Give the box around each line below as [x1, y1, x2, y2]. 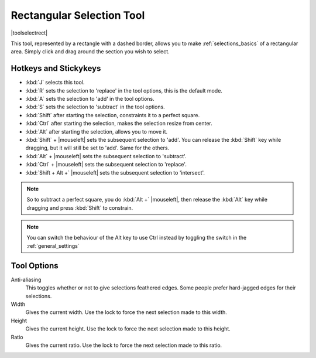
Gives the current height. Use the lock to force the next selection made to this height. [25, 325, 231, 332]
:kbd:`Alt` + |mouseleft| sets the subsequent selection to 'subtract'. [25, 152, 187, 159]
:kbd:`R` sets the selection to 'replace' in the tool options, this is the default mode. [25, 87, 222, 94]
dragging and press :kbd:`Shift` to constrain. [26, 204, 133, 211]
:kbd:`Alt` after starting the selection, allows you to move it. [25, 128, 168, 135]
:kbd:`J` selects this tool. [25, 79, 85, 86]
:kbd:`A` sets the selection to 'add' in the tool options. [25, 96, 154, 103]
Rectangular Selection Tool [11, 9, 145, 22]
